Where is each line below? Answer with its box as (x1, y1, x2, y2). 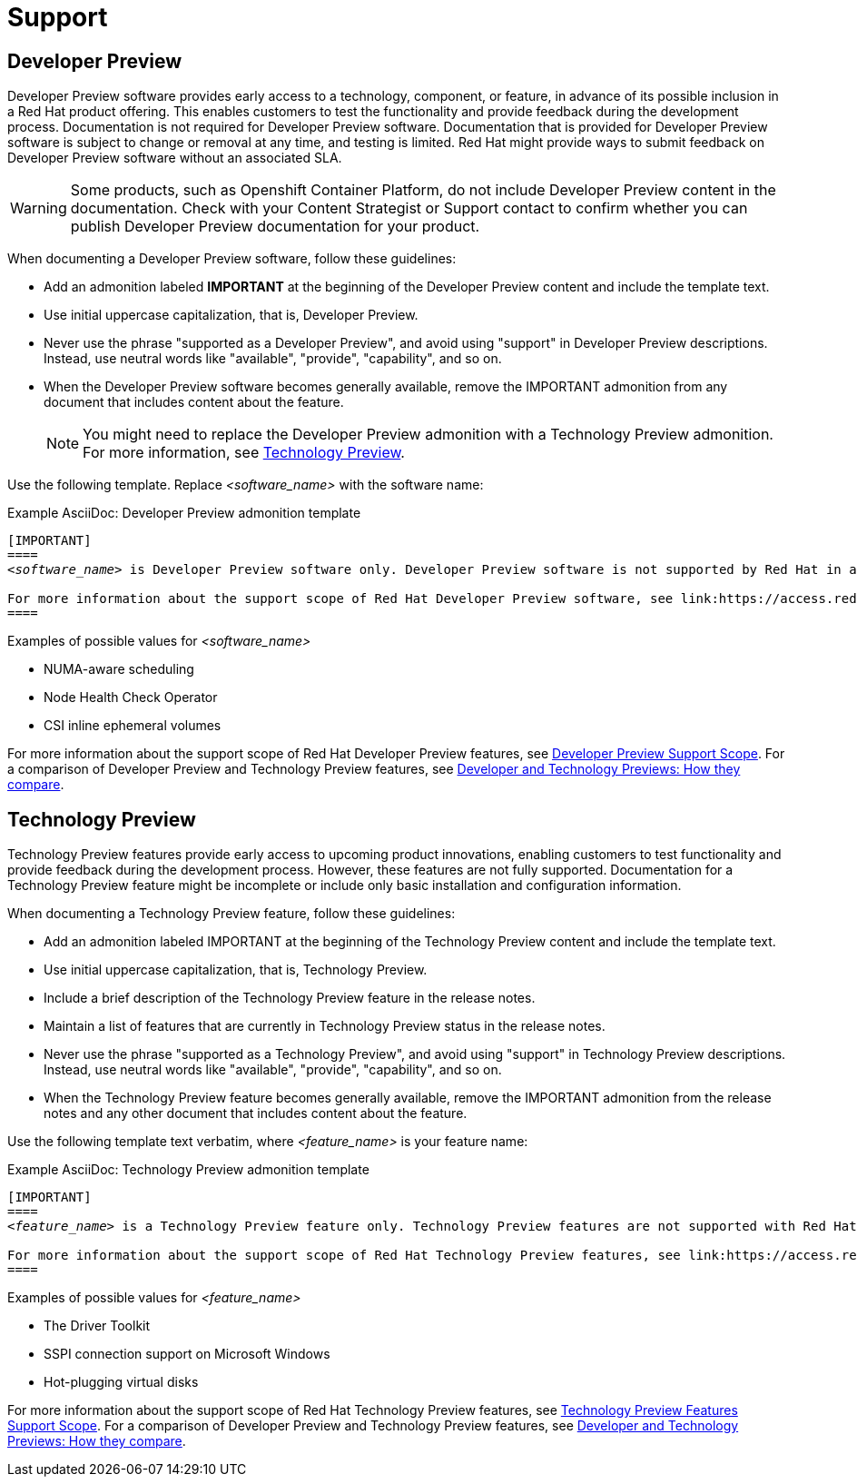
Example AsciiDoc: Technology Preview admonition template (7, 1162, 369, 1178)
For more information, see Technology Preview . (83, 443, 405, 462)
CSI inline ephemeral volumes (44, 717, 222, 734)
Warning (10, 199, 67, 218)
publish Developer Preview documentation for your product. (70, 217, 480, 236)
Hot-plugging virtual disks (44, 1374, 199, 1390)
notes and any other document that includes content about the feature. (44, 1105, 468, 1122)
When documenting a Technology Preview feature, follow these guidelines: (7, 905, 456, 922)
